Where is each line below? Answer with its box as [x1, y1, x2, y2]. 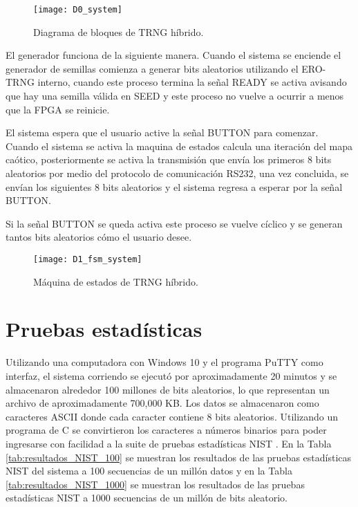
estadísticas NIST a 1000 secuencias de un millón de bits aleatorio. [6, 490, 288, 505]
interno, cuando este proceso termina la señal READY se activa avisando [37, 75, 347, 89]
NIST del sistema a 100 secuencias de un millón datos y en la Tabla [6, 463, 292, 478]
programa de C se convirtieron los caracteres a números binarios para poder [6, 423, 327, 437]
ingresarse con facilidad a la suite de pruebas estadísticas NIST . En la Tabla [6, 436, 332, 450]
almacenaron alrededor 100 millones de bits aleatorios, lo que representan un [6, 382, 330, 396]
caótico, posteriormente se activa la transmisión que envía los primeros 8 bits [6, 152, 332, 167]
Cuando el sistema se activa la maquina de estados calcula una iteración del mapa [6, 138, 353, 153]
